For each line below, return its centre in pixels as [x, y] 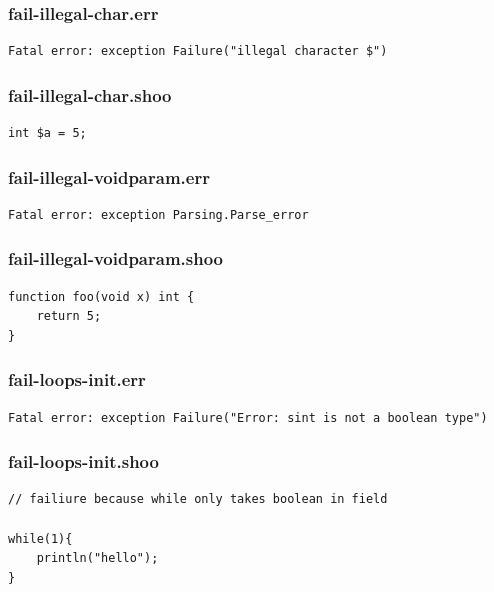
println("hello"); [97, 558]
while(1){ [40, 538]
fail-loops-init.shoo [83, 461]
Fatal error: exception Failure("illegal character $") [198, 51]
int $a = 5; [47, 133]
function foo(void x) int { [101, 296]
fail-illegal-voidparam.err [109, 176]
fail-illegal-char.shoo [90, 94]
